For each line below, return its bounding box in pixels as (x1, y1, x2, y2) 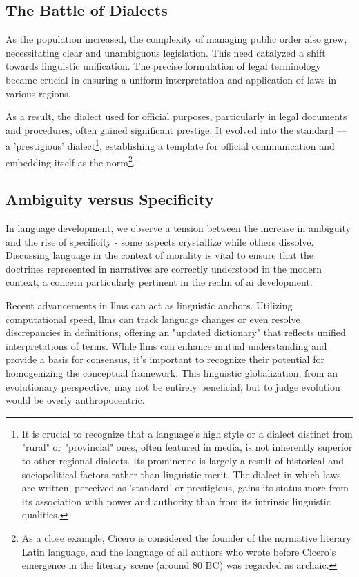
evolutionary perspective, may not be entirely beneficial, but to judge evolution (6, 379, 340, 393)
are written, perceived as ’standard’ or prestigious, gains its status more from (21, 480, 349, 495)
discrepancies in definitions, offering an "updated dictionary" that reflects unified (6, 325, 346, 340)
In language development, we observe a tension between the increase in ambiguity (6, 221, 351, 235)
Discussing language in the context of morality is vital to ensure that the (6, 248, 313, 262)
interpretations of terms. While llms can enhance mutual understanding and (6, 338, 327, 353)
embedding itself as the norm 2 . (6, 153, 135, 169)
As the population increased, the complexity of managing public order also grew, (6, 32, 347, 46)
